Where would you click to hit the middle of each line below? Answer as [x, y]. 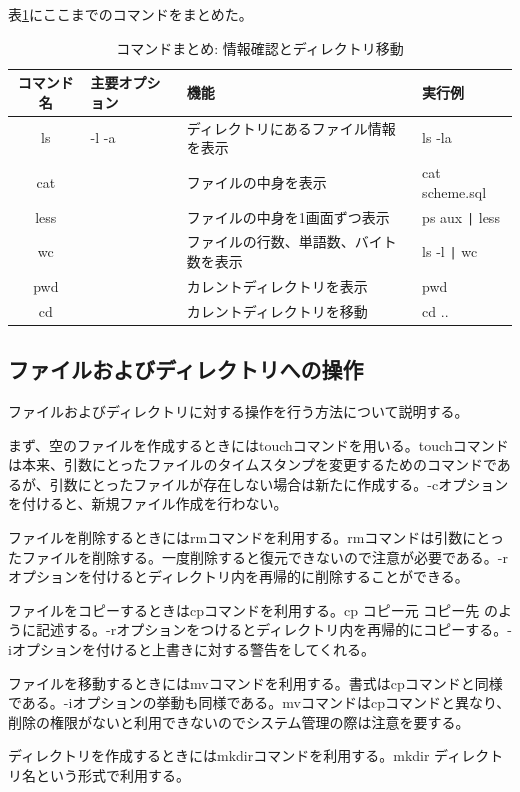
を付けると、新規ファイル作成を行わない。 [148, 503]
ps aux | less [461, 216]
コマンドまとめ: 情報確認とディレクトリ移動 [260, 47]
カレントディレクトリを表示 [277, 285]
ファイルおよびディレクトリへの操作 [186, 369]
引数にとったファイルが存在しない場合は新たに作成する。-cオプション [279, 483]
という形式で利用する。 [112, 774]
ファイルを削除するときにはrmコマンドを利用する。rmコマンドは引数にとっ [256, 536]
